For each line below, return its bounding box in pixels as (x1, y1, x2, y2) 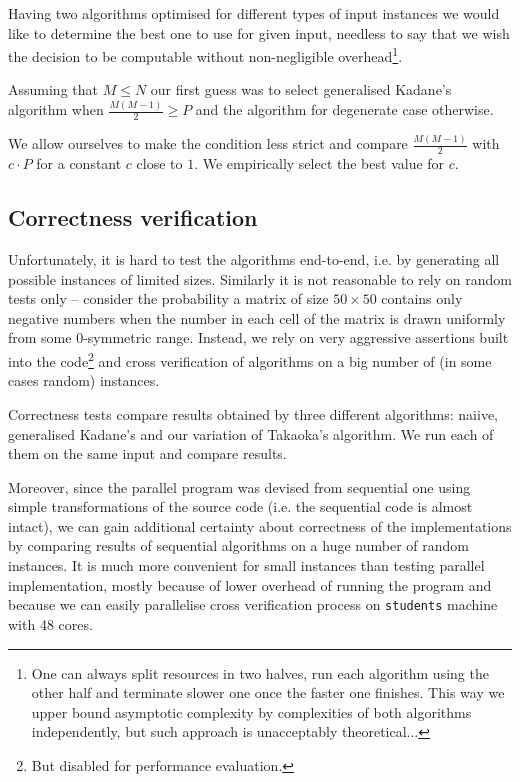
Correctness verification (8, 202, 258, 233)
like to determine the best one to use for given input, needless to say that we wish (8, 22, 510, 43)
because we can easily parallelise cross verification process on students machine (8, 594, 498, 615)
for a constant (36, 153, 122, 174)
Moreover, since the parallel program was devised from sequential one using (8, 476, 471, 497)
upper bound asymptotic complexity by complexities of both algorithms (31, 701, 472, 722)
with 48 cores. (8, 613, 93, 634)
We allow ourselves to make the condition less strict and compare (8, 133, 408, 154)
